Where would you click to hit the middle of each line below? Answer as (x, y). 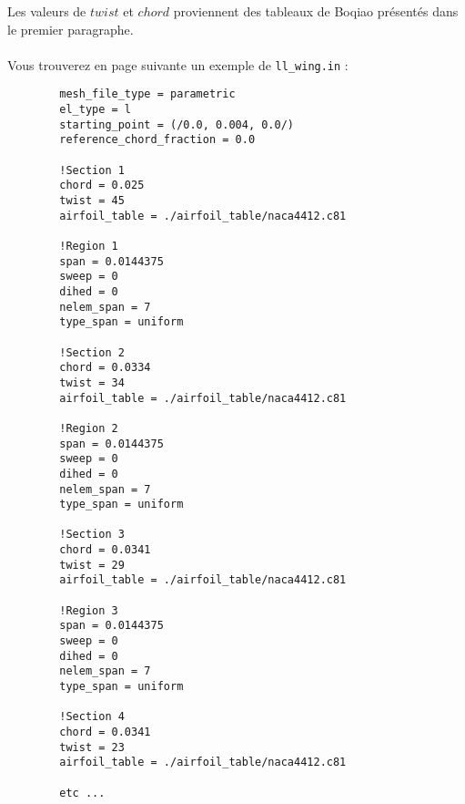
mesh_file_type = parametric (147, 94)
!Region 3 (89, 610)
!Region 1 (89, 246)
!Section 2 (92, 352)
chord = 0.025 (102, 186)
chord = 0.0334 (105, 368)
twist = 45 (92, 201)
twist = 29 (92, 565)
